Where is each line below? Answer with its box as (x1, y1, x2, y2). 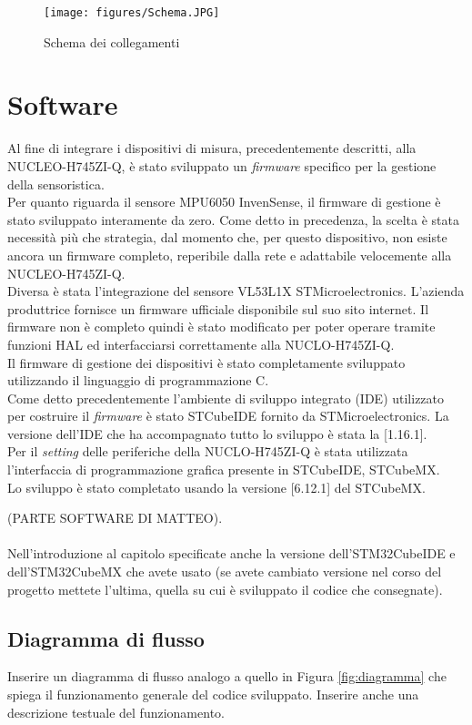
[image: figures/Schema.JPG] (44, 6, 220, 19)
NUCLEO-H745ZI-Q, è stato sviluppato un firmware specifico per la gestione (7, 156, 437, 175)
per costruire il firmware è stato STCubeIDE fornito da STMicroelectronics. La (7, 406, 449, 425)
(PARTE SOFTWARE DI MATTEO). (7, 508, 223, 527)
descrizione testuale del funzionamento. (7, 702, 225, 721)
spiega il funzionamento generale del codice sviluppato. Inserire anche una (7, 685, 419, 704)
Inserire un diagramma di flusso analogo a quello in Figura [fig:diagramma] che (7, 667, 447, 686)
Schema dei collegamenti (44, 32, 180, 51)
